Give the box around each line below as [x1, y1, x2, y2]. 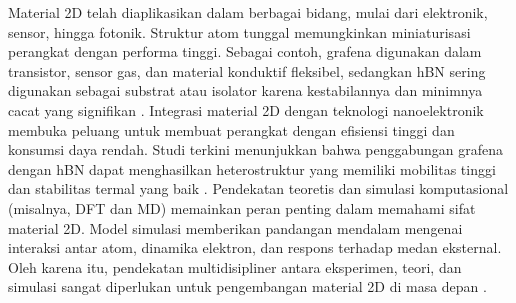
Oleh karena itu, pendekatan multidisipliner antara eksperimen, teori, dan [8, 256, 462, 277]
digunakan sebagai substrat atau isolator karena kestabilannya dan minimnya [8, 80, 483, 101]
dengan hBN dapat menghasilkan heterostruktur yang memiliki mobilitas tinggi [8, 158, 496, 179]
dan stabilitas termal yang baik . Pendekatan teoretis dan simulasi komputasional [8, 178, 509, 199]
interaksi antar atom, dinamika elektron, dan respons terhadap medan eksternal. [8, 237, 502, 258]
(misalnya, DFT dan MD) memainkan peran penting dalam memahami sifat [8, 197, 476, 218]
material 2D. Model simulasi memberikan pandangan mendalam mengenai [8, 217, 463, 238]
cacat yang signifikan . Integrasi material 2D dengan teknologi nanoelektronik [8, 99, 484, 120]
